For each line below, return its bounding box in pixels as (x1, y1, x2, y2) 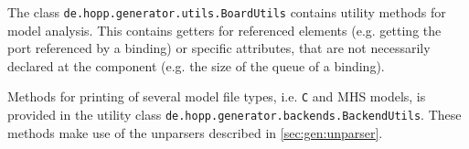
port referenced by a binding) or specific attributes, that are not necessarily (7, 38, 431, 58)
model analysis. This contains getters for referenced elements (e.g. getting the (7, 20, 442, 39)
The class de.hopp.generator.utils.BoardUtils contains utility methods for (7, 3, 446, 21)
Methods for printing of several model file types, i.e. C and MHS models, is (7, 87, 426, 106)
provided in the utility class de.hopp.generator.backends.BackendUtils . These (7, 105, 462, 124)
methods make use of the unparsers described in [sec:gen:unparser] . (7, 122, 383, 142)
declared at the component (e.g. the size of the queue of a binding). (7, 56, 385, 75)
